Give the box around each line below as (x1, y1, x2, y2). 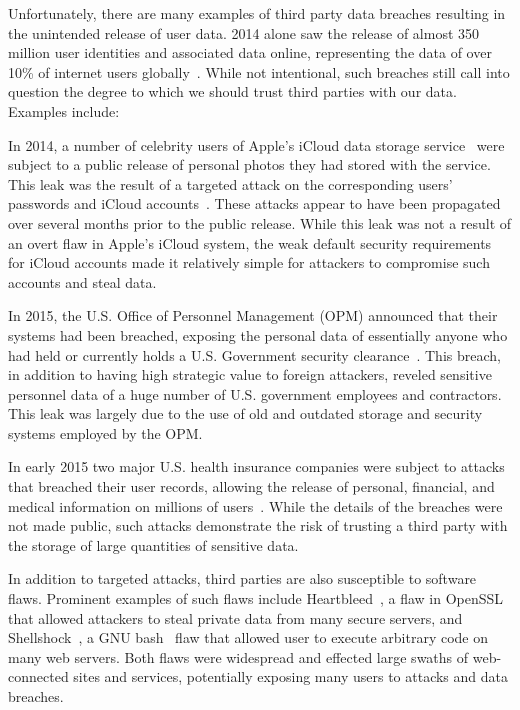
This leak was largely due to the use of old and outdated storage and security (8, 403, 483, 424)
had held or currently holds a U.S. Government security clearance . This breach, (8, 344, 501, 365)
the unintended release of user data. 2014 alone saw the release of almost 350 (8, 22, 480, 43)
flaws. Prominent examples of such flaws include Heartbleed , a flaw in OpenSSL (8, 588, 504, 609)
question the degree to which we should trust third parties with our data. (8, 81, 457, 102)
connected (8, 666, 69, 687)
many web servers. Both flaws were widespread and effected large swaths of (8, 646, 469, 667)
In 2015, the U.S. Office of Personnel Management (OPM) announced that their (8, 305, 498, 326)
